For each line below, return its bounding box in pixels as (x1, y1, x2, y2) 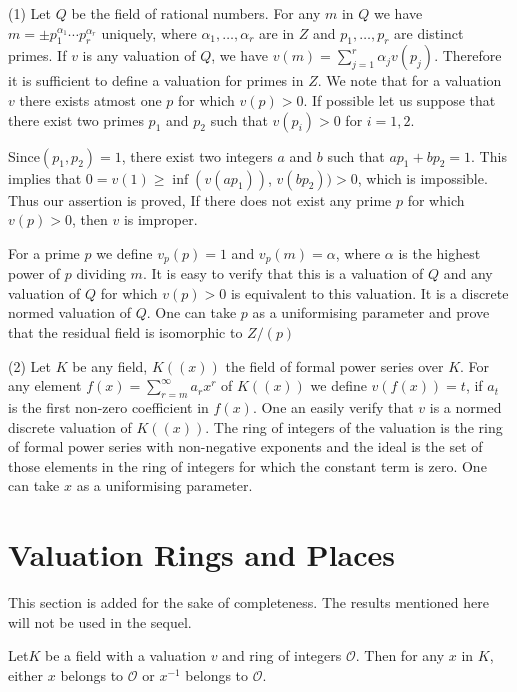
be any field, (72, 355, 148, 376)
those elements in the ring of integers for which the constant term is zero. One (8, 455, 487, 476)
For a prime (8, 242, 80, 263)
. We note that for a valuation (317, 70, 502, 91)
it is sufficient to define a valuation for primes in (8, 70, 304, 91)
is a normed (429, 396, 502, 417)
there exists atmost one (19, 89, 162, 110)
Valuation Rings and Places (8, 534, 395, 575)
